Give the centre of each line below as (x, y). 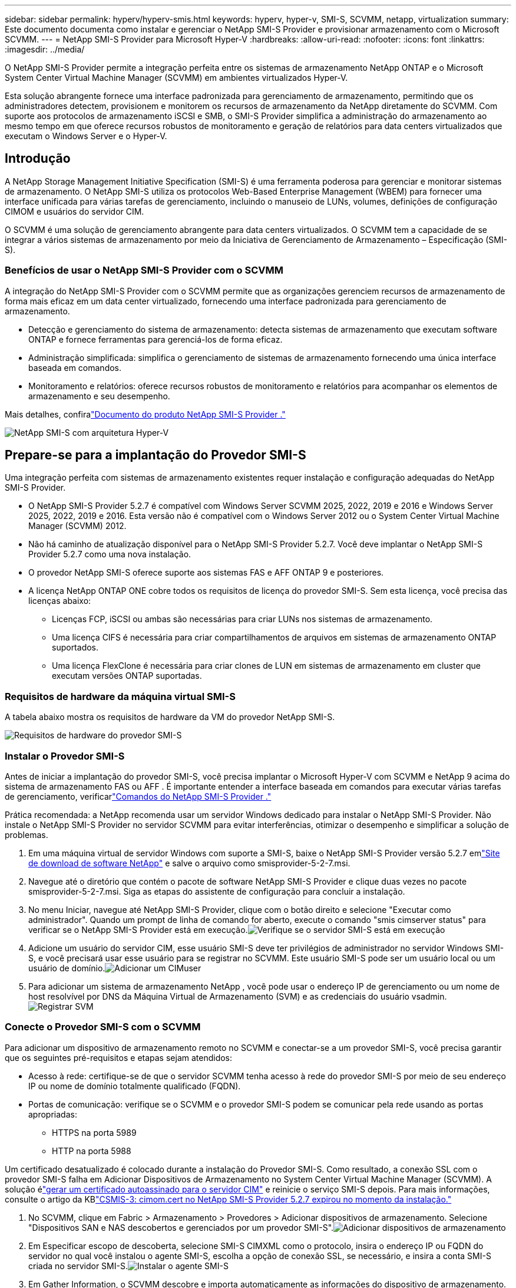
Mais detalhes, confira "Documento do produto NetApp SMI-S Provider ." (145, 414)
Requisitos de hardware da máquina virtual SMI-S (120, 696)
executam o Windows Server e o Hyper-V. (86, 136)
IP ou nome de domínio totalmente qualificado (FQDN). (135, 1086)
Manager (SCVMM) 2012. (77, 526)
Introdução (38, 159)
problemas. (27, 834)
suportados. (75, 648)
